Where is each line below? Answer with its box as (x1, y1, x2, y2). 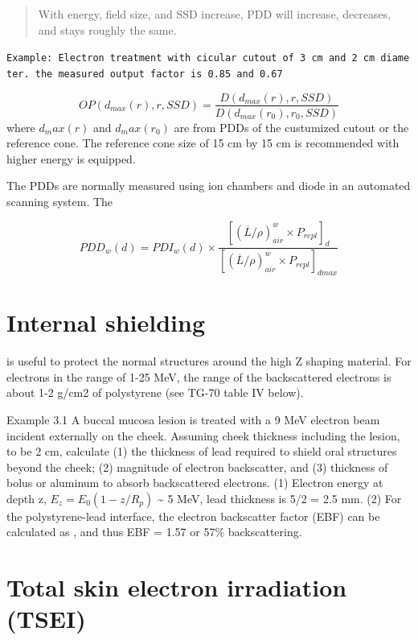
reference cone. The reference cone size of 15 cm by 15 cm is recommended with (6, 134, 400, 151)
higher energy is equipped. (6, 150, 136, 167)
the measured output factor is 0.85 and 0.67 (35, 68, 283, 80)
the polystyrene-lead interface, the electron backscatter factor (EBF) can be (6, 507, 380, 524)
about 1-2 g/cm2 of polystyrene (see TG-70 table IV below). (6, 384, 304, 401)
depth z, (6, 489, 47, 506)
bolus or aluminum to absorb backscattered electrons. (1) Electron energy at (6, 474, 383, 491)
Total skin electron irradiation (6, 571, 347, 604)
